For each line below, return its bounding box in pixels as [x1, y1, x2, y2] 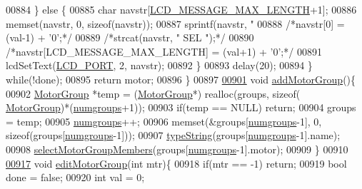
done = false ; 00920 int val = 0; [6, 170, 145, 185]
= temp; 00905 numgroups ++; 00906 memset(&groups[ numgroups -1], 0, [6, 113, 322, 128]
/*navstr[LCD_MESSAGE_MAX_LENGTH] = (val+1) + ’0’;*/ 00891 [6, 44, 322, 58]
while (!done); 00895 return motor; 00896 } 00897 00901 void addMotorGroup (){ [6, 71, 356, 86]
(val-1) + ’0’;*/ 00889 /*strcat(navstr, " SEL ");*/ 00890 [6, 30, 254, 45]
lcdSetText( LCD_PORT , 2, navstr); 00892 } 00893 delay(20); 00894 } [6, 58, 313, 73]
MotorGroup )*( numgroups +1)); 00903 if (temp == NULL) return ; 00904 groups [6, 100, 356, 115]
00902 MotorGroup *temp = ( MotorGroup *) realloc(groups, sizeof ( [6, 86, 301, 101]
